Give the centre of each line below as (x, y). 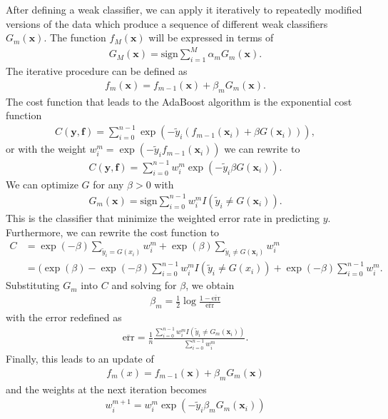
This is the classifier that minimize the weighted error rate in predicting (163, 217)
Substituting (33, 285)
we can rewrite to (262, 149)
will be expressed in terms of (211, 37)
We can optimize (42, 184)
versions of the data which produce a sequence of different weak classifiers (167, 23)
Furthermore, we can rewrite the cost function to (113, 232)
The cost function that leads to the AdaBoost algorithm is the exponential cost (179, 101)
